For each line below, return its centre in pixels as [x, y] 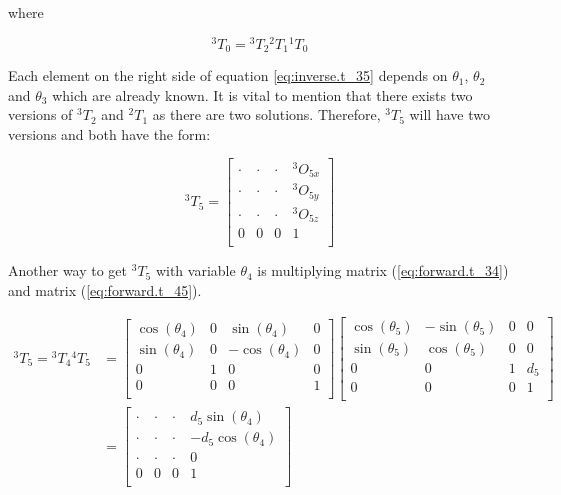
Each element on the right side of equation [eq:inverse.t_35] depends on [228, 75]
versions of [40, 114]
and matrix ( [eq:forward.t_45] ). [105, 289]
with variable [195, 270]
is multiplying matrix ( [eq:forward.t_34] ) [383, 270]
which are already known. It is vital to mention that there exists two [262, 94]
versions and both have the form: [109, 133]
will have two [449, 114]
